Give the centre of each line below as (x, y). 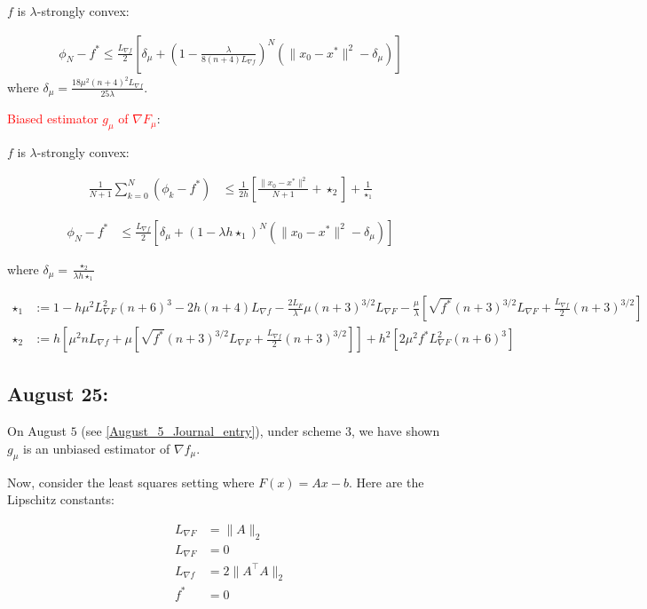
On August (37, 431)
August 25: (58, 394)
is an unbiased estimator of (97, 448)
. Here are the (387, 482)
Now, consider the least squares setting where (131, 482)
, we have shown (395, 431)
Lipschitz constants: (61, 499)
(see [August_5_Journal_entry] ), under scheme (211, 431)
